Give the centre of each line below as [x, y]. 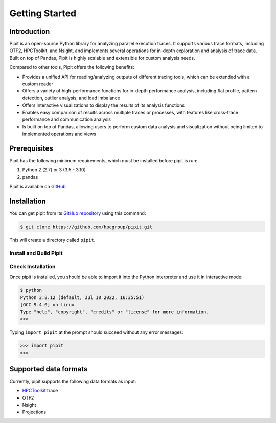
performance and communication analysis [66, 119]
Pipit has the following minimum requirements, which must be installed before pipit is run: [103, 160]
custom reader [38, 84]
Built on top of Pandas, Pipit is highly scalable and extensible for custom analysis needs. [102, 58]
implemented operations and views [59, 134]
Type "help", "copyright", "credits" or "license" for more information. [114, 312]
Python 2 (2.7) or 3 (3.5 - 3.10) [54, 170]
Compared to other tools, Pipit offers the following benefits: [72, 67]
